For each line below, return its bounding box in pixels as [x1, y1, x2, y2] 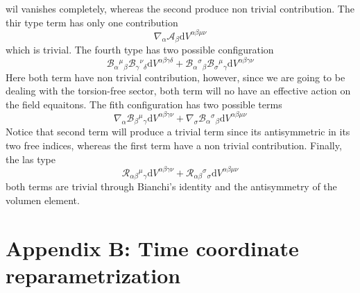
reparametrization [6, 260, 181, 289]
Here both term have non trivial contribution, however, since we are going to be [6, 69, 345, 84]
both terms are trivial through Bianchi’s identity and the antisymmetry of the [6, 179, 337, 194]
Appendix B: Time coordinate [6, 233, 299, 262]
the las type [6, 151, 56, 166]
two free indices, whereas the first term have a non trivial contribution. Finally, [6, 138, 342, 153]
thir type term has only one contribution [6, 15, 178, 29]
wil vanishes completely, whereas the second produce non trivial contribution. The [6, 1, 354, 15]
